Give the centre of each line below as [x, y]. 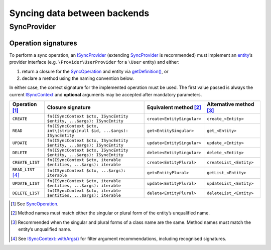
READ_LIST [24, 170]
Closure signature [69, 107]
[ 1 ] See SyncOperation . [35, 204]
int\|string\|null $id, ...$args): [88, 131]
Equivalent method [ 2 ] [174, 107]
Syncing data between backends [79, 13]
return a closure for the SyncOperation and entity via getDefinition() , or [95, 71]
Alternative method [230, 104]
